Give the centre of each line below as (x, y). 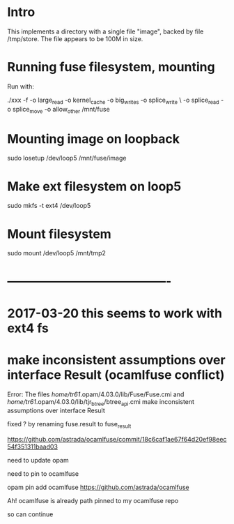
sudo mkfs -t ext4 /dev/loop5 (49, 206)
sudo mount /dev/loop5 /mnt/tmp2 (57, 253)
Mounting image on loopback (93, 139)
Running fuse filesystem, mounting (111, 67)
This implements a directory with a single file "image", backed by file (106, 31)
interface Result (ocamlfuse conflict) (116, 375)
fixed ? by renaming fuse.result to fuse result (69, 425)
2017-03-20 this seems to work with (115, 313)
